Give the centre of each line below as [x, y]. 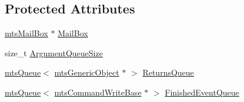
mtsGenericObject [87, 72]
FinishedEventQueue [202, 92]
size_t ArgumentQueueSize [54, 52]
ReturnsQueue [168, 72]
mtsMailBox [26, 33]
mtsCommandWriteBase [98, 92]
